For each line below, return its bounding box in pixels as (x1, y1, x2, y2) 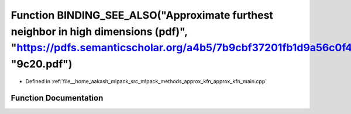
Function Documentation (11, 93, 104, 103)
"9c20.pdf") (11, 58, 73, 71)
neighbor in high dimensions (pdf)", (11, 25, 188, 38)
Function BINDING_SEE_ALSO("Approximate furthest (11, 9, 273, 22)
